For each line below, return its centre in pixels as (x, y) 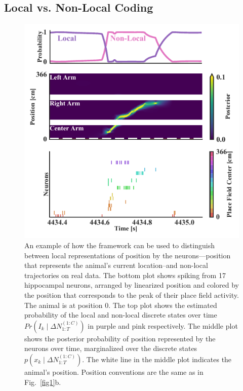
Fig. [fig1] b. (43, 382)
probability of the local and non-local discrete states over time (121, 315)
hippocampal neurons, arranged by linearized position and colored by (132, 285)
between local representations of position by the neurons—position (128, 255)
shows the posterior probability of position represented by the (120, 338)
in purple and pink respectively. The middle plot (163, 325)
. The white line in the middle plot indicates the (157, 359)
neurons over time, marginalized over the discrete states (111, 348)
